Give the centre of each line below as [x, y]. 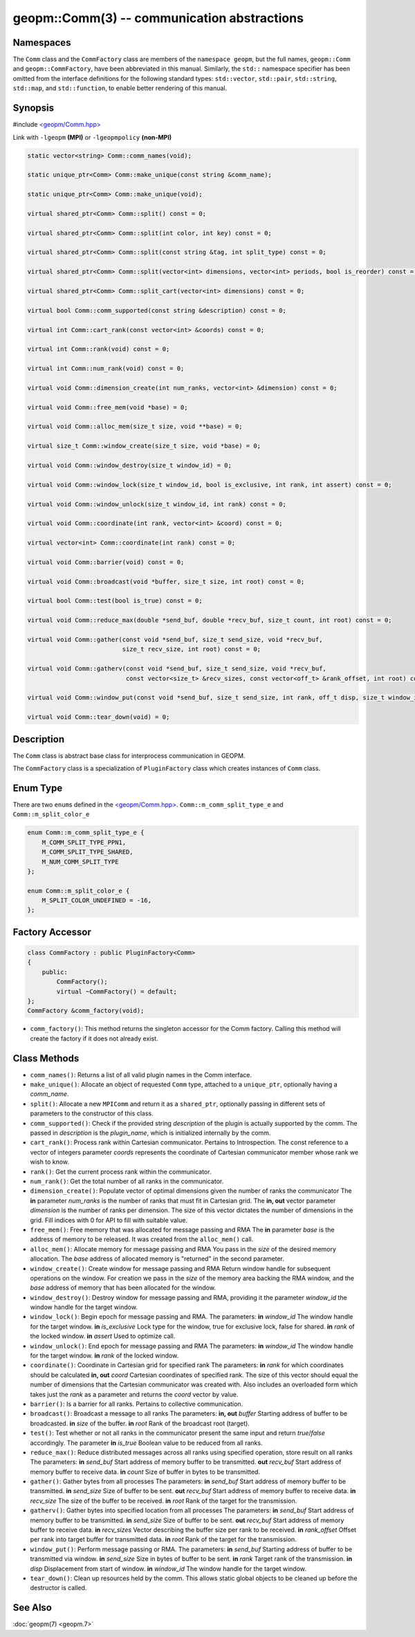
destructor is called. [58, 1588]
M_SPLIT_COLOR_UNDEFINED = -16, [97, 900]
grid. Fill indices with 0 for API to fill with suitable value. [109, 1220]
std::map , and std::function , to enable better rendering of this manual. [120, 88]
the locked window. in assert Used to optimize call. [103, 1336]
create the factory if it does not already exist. [94, 1039]
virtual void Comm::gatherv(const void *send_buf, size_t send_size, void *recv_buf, [177, 669]
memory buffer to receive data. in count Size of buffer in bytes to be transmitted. [145, 1472]
